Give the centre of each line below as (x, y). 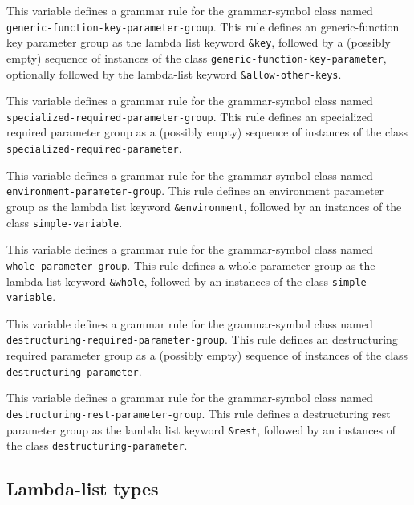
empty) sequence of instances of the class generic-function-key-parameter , (197, 57)
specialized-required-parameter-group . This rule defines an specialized (190, 116)
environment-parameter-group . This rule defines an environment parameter (195, 191)
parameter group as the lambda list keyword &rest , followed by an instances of (201, 429)
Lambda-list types (83, 489)
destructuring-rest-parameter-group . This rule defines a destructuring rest (199, 413)
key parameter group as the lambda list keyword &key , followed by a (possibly (199, 42)
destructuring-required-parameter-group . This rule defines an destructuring (202, 339)
